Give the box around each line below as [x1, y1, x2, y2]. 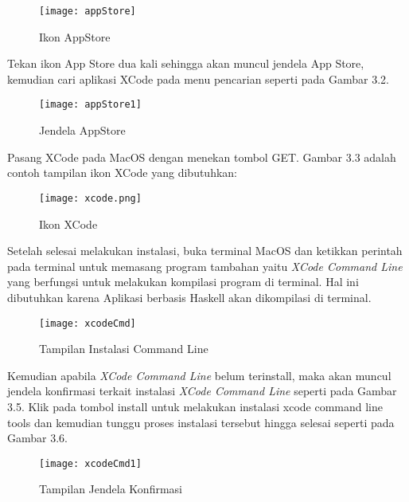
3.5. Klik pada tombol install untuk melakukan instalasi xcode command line [7, 398, 383, 414]
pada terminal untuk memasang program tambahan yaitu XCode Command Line [7, 257, 403, 274]
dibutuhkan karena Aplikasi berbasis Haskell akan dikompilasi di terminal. [7, 288, 372, 305]
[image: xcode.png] [39, 192, 142, 204]
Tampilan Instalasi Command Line [39, 340, 208, 357]
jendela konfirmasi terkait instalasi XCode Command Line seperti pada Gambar [7, 382, 397, 399]
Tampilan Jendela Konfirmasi [39, 480, 182, 497]
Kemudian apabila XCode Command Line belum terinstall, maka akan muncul [7, 367, 391, 383]
